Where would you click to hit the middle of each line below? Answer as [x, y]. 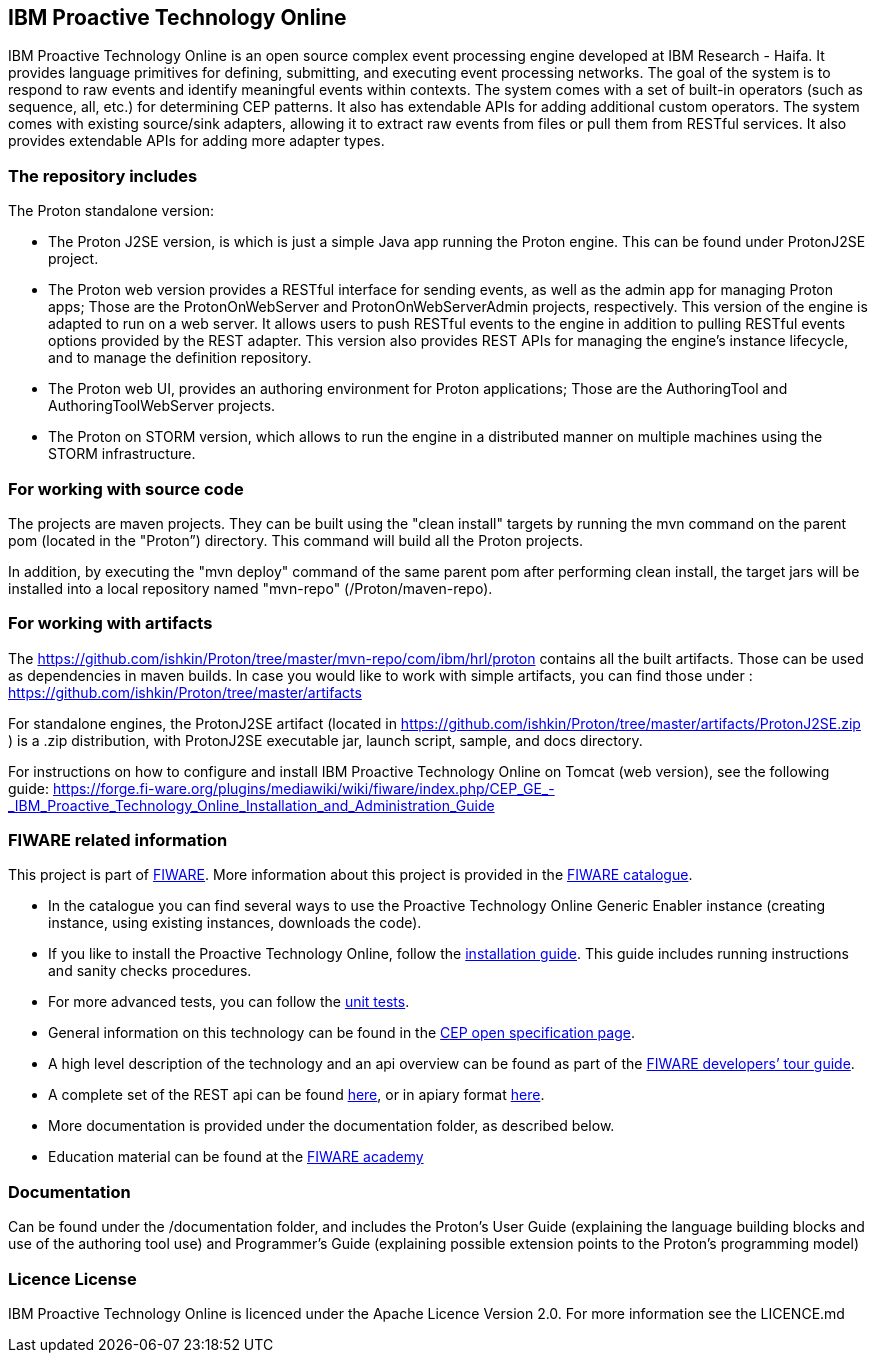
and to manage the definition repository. [180, 358]
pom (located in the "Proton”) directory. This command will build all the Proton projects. [296, 540]
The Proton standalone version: [111, 211]
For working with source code [126, 488]
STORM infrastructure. [122, 454]
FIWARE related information [118, 840]
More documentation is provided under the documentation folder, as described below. [331, 1126]
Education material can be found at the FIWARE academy [236, 1157]
